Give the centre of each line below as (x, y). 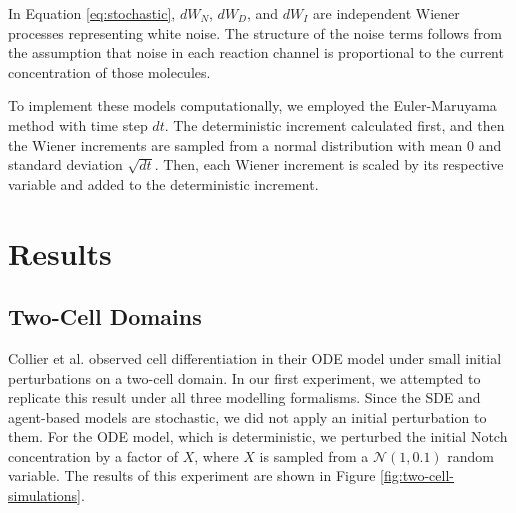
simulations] (44, 495)
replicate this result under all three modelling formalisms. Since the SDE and (244, 397)
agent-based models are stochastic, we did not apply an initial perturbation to (247, 416)
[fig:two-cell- (417, 475)
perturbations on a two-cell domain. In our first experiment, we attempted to (244, 377)
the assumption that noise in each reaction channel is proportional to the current (256, 52)
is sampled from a (314, 455)
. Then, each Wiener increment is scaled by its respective (329, 164)
